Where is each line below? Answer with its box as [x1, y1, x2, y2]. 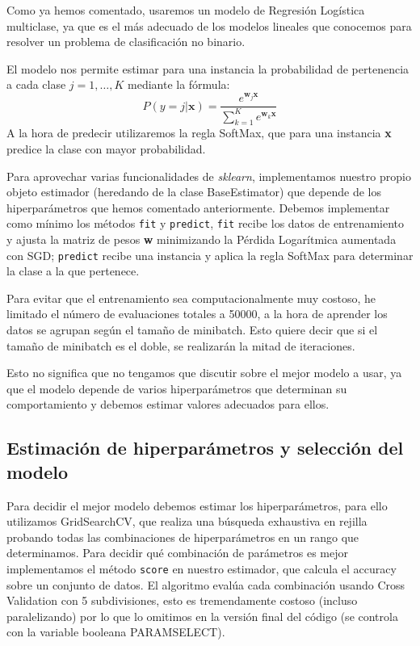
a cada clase [6, 76, 66, 93]
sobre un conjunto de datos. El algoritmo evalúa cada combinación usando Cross [6, 576, 405, 593]
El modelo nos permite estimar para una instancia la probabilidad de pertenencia [6, 60, 409, 77]
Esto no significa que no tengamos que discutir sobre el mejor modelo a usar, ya [6, 364, 402, 381]
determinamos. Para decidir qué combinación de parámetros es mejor [6, 544, 348, 561]
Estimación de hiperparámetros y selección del [6, 435, 404, 460]
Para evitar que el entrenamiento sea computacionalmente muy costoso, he [6, 289, 376, 306]
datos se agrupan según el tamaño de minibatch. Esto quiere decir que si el [6, 321, 378, 338]
